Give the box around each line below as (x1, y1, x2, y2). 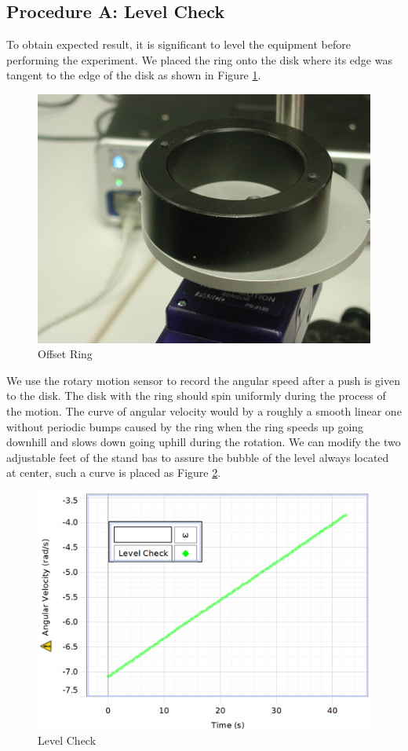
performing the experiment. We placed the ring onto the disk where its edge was (6, 51, 392, 68)
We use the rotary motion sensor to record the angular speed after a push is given (6, 372, 400, 388)
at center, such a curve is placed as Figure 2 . (6, 464, 221, 481)
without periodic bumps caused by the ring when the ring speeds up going (6, 418, 364, 434)
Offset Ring (38, 346, 93, 362)
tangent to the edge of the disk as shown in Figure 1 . (6, 67, 261, 83)
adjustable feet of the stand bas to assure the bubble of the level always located (6, 449, 389, 465)
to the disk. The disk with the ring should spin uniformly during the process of (6, 387, 386, 404)
